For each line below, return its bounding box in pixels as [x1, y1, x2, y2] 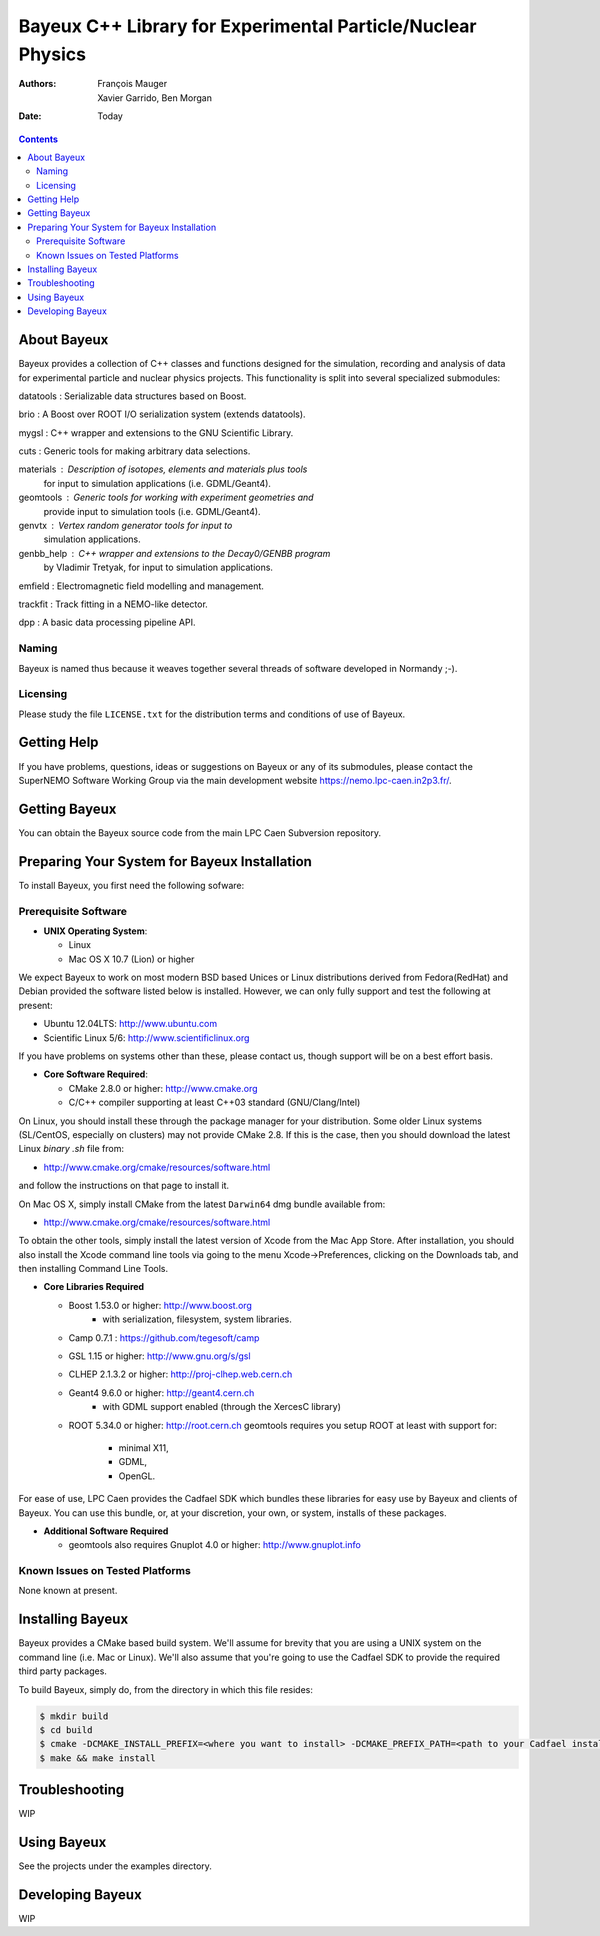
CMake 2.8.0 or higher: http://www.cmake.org [68, 1082, 259, 1094]
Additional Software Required [43, 1525, 169, 1537]
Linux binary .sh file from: [18, 1143, 125, 1155]
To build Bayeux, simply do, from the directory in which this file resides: [18, 1683, 314, 1695]
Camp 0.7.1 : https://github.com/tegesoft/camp [68, 1331, 260, 1344]
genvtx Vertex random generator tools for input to [18, 520, 233, 532]
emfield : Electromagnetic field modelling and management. [18, 580, 265, 592]
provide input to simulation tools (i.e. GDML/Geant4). [43, 505, 261, 517]
